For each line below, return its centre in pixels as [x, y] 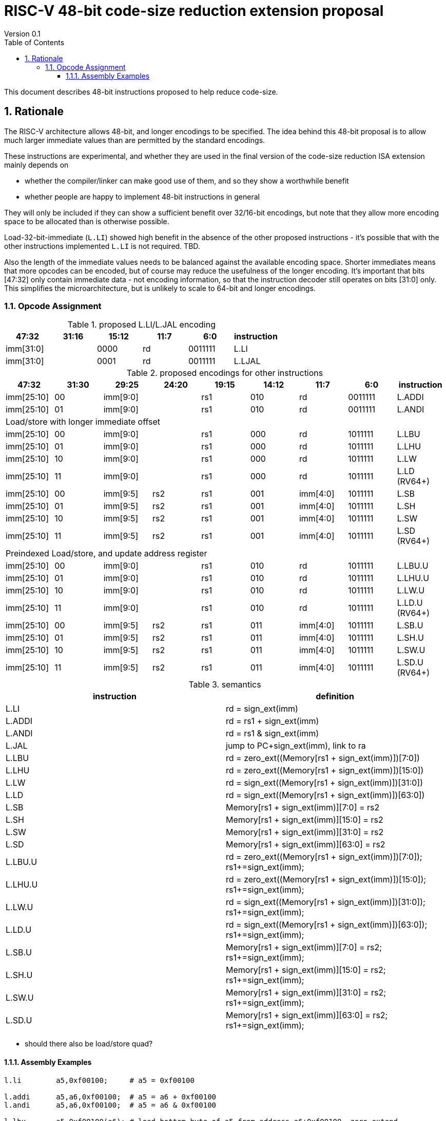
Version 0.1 [22, 33]
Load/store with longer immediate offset [83, 422]
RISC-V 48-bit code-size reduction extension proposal [194, 11]
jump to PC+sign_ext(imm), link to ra [296, 746]
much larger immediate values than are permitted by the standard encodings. [135, 140]
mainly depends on [36, 165]
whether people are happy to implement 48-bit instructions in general [142, 196]
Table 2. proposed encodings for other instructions [225, 373]
